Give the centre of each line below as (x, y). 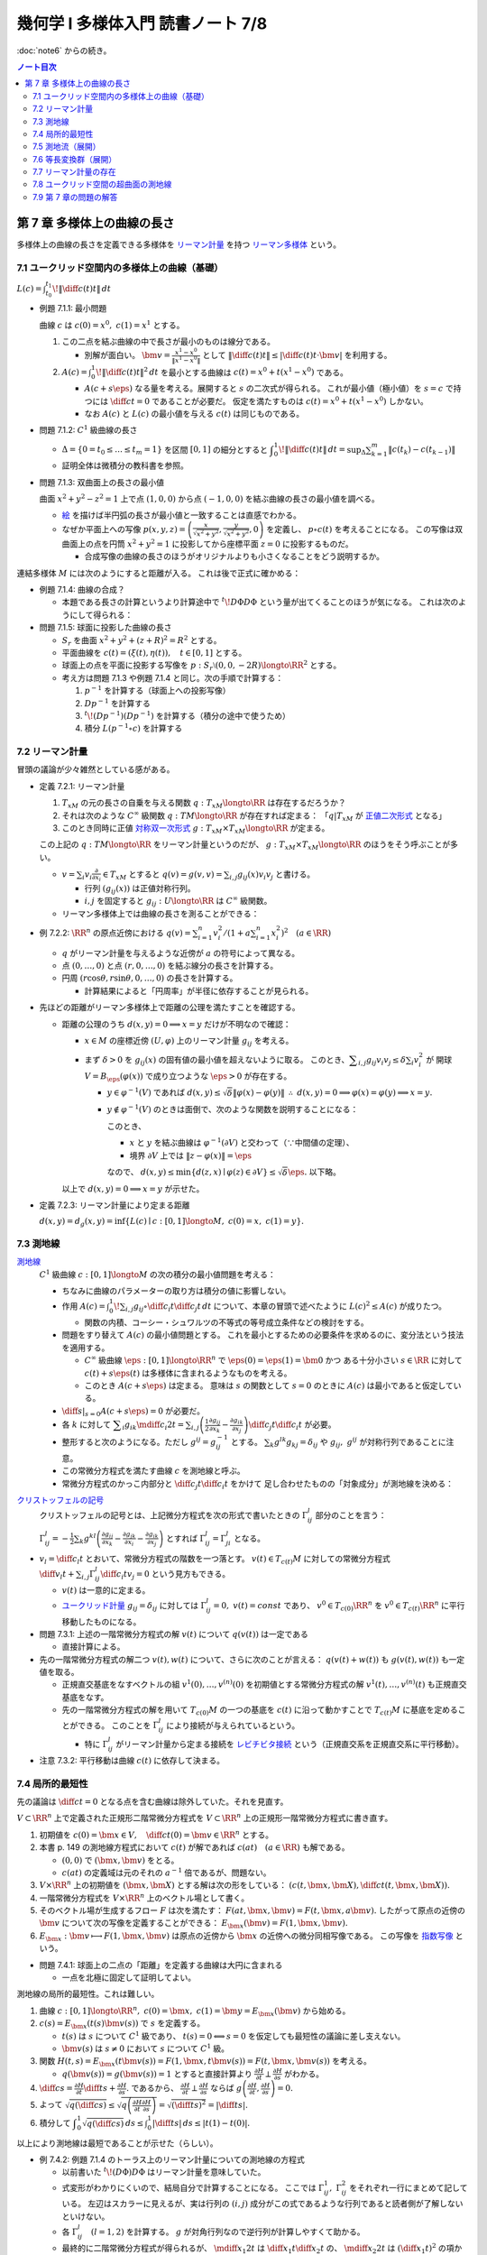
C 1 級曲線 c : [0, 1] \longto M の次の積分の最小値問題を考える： (158, 1274)
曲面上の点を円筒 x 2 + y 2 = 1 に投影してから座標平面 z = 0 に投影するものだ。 (207, 543)
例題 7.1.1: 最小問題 (73, 308)
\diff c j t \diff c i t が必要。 (292, 1425)
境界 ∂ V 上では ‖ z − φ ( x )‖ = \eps (191, 1155)
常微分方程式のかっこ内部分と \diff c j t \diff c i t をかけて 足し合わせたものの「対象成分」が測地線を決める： (258, 1484)
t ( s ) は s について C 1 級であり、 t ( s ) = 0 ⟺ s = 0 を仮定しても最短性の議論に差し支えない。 (234, 2035)
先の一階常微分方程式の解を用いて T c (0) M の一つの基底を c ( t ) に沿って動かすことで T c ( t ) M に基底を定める (260, 1711)
